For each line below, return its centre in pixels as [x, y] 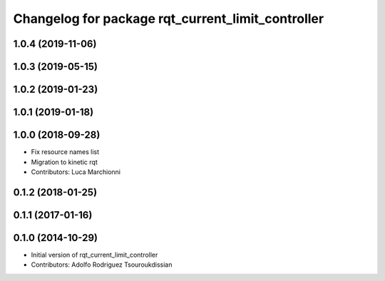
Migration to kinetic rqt [64, 162]
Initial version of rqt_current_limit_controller [94, 255]
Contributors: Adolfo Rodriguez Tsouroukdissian [102, 265]
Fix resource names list [65, 152]
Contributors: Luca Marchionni [76, 172]
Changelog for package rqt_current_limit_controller [169, 19]
